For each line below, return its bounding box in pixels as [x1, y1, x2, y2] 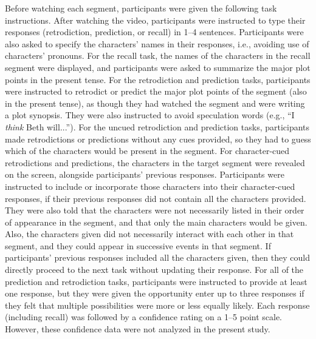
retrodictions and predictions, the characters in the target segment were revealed [5, 156, 305, 169]
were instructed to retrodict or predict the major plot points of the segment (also [5, 85, 307, 98]
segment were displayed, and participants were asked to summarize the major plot [5, 61, 311, 73]
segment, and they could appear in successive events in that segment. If [5, 239, 271, 252]
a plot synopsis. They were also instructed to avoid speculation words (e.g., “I [5, 109, 295, 121]
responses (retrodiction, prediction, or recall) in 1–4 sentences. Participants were [5, 25, 304, 38]
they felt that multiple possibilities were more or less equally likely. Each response [5, 298, 310, 311]
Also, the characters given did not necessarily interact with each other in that [5, 227, 294, 240]
